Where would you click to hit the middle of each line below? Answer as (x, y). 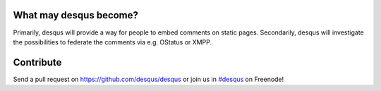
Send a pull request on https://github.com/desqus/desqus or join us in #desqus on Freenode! (149, 79)
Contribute (37, 62)
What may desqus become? (76, 15)
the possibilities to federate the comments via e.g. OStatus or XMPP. (112, 42)
